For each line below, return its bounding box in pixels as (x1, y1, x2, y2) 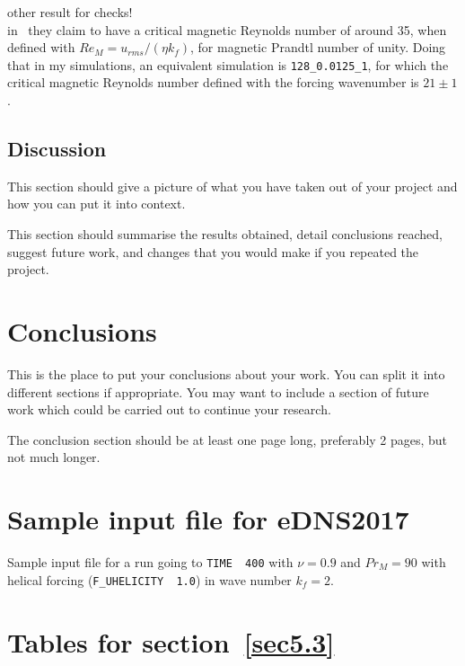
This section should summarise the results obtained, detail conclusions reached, (7, 225, 443, 244)
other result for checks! (7, 3, 133, 21)
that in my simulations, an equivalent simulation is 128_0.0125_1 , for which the (7, 55, 449, 74)
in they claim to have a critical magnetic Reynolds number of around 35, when (7, 20, 447, 39)
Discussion (7, 135, 107, 163)
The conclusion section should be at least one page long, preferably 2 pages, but (7, 430, 448, 448)
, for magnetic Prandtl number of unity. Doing (190, 38, 446, 57)
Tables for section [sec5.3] (7, 623, 335, 660)
